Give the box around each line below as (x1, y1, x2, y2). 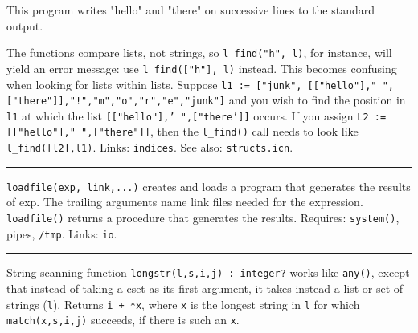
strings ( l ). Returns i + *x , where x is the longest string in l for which (6, 295, 360, 312)
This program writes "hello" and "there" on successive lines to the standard (6, 2, 375, 18)
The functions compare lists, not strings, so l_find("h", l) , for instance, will (6, 44, 392, 61)
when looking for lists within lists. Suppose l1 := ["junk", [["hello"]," (6, 75, 377, 92)
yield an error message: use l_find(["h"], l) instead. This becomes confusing (6, 59, 397, 76)
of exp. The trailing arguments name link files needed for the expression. (6, 193, 363, 210)
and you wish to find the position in (228, 91, 406, 108)
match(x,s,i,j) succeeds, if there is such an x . (6, 311, 240, 328)
